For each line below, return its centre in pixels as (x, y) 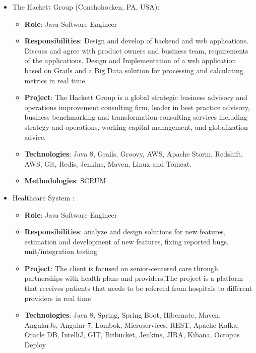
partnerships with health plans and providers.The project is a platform (134, 278)
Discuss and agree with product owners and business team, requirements (136, 50)
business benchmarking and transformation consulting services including (136, 117)
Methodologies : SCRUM (65, 181)
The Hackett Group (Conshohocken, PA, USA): (86, 7)
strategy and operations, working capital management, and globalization (136, 127)
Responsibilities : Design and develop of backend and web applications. (137, 41)
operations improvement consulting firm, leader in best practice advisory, (137, 107)
